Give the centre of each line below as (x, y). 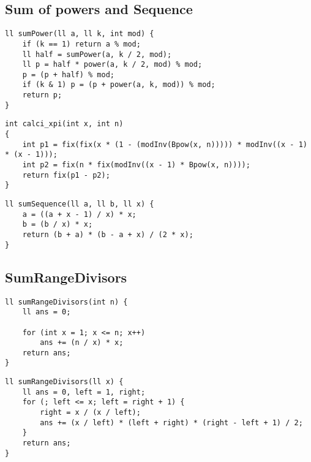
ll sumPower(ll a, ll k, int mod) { (80, 34)
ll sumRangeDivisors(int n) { (66, 302)
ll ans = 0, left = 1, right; (84, 392)
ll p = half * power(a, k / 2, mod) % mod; (112, 65)
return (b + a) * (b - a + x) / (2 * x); (108, 235)
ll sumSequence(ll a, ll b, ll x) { (80, 204)
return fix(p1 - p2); (66, 175)
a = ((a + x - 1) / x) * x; (79, 214)
